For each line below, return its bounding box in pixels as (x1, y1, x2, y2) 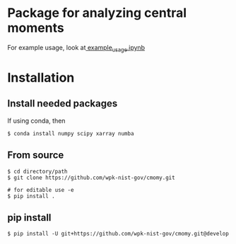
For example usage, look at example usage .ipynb (7, 43, 146, 54)
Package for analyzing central (7, 5, 187, 21)
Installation (7, 69, 75, 85)
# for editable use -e (7, 186, 74, 193)
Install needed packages (7, 97, 118, 110)
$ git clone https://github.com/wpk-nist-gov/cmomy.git (7, 174, 175, 181)
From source (7, 150, 64, 161)
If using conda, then (7, 116, 66, 125)
